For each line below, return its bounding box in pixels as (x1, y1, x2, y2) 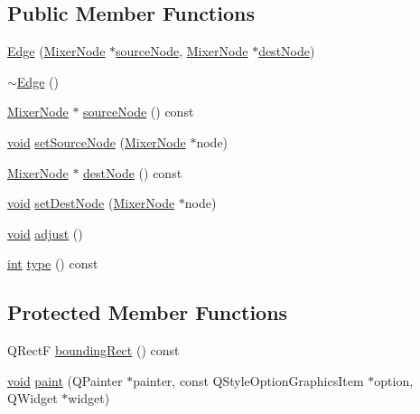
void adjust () (7, 223, 83, 242)
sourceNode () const (83, 102, 194, 121)
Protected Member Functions (7, 298, 288, 326)
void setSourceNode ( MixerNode (7, 132, 186, 151)
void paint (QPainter (7, 371, 123, 390)
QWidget (7, 389, 58, 408)
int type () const (7, 254, 98, 273)
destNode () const (83, 163, 182, 182)
